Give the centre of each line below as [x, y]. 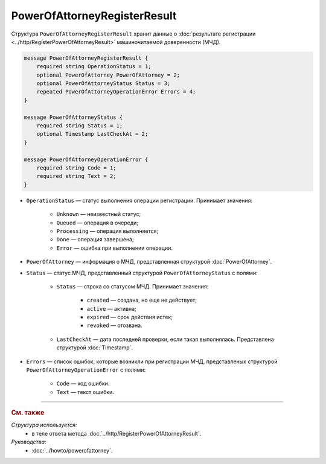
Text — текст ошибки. [85, 392]
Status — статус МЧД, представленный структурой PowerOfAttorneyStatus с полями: [142, 273]
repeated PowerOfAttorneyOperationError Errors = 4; [116, 92]
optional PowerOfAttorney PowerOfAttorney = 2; [108, 75]
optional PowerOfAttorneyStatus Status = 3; [104, 84]
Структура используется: [44, 425]
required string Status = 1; [80, 126]
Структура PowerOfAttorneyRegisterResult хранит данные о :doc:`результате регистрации [133, 34]
